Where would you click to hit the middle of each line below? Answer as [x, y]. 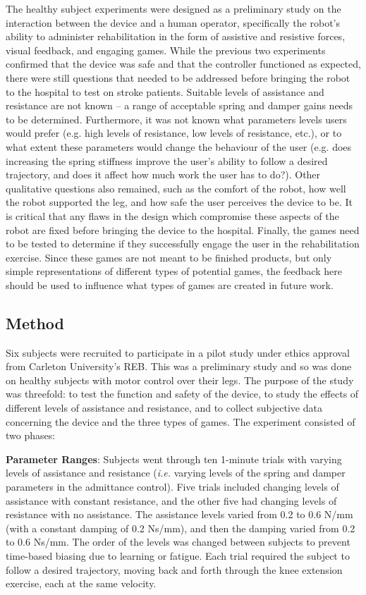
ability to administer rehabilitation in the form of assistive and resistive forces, [176, 36]
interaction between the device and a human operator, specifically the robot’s [173, 22]
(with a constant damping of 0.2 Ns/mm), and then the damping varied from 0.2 [181, 528]
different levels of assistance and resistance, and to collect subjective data [164, 408]
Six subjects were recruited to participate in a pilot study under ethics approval [178, 352]
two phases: [31, 435]
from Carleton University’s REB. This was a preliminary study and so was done [179, 366]
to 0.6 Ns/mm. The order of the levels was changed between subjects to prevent [178, 542]
